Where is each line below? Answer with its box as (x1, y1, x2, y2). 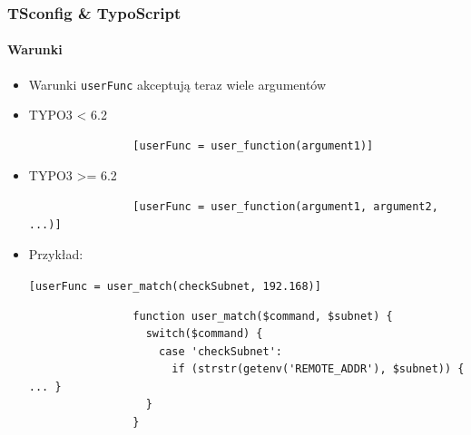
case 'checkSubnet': (158, 344, 283, 358)
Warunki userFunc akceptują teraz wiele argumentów (28, 74, 327, 93)
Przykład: (28, 245, 83, 264)
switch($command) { (145, 327, 263, 341)
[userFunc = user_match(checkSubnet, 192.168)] (28, 279, 321, 293)
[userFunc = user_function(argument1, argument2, (132, 200, 438, 214)
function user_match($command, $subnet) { (132, 309, 393, 323)
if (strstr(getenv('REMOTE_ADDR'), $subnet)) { (172, 362, 465, 376)
